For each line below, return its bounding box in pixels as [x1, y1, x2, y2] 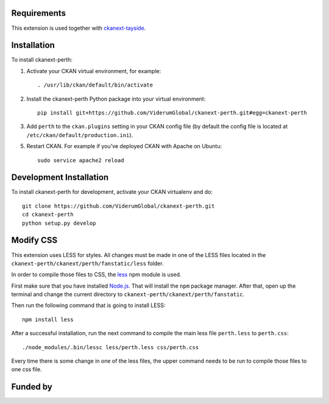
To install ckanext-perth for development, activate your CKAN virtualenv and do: [11, 188, 213, 196]
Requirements [11, 8, 66, 18]
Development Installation [11, 172, 109, 183]
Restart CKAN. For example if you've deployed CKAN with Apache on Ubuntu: [26, 143, 222, 150]
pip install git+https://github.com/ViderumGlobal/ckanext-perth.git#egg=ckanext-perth [37, 109, 308, 116]
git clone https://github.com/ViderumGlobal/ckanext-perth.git [22, 202, 215, 210]
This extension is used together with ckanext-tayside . [11, 24, 146, 32]
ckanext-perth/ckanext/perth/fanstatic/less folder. [11, 260, 164, 267]
